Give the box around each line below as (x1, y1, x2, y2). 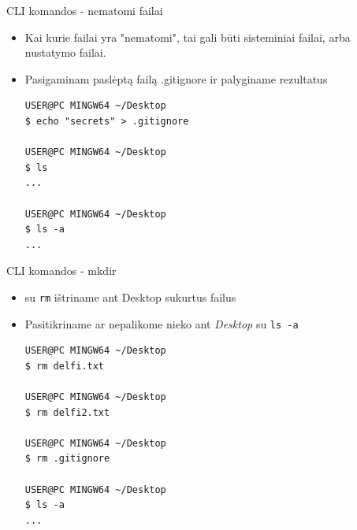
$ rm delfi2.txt (24, 406, 110, 418)
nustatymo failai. (24, 44, 106, 61)
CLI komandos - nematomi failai (6, 2, 163, 18)
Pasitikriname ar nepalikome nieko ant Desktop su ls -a (24, 315, 299, 332)
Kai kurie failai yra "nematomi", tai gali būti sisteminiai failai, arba (24, 28, 351, 45)
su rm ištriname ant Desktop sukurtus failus (24, 288, 236, 305)
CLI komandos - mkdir (6, 262, 117, 279)
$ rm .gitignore (24, 453, 110, 465)
